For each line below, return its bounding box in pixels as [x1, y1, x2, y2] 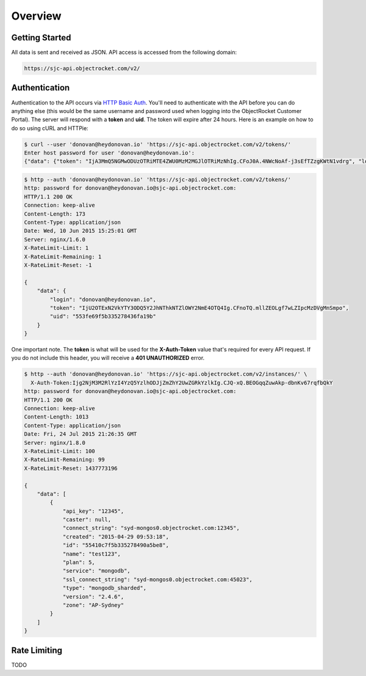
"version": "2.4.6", [62, 593, 124, 600]
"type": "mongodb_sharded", [62, 584, 146, 592]
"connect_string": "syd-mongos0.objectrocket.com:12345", [62, 524, 240, 532]
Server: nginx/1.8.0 [24, 439, 85, 446]
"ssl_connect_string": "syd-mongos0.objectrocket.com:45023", [62, 576, 253, 583]
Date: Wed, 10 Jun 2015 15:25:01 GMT [24, 227, 137, 235]
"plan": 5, [62, 559, 96, 566]
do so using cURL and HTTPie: [11, 124, 88, 131]
